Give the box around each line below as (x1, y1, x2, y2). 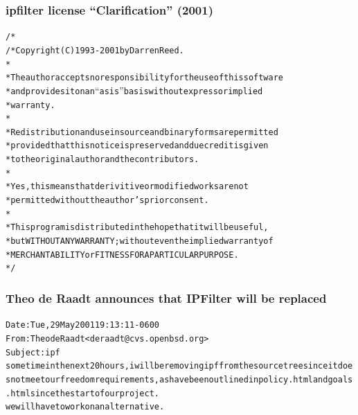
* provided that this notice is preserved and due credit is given (6, 141, 269, 151)
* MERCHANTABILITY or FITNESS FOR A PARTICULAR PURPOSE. (6, 249, 239, 260)
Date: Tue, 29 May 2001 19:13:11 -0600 (6, 320, 159, 330)
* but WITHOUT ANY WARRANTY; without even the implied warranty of (6, 236, 274, 247)
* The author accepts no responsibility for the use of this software (6, 73, 283, 83)
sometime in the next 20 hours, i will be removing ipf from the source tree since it (6, 361, 338, 371)
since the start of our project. (30, 388, 159, 398)
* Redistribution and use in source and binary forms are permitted (6, 127, 278, 137)
